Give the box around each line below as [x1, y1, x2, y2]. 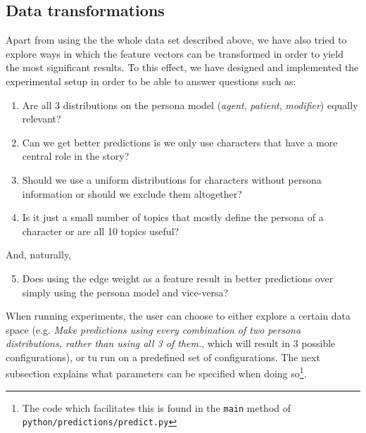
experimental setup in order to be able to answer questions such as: [6, 73, 296, 88]
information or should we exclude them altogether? [22, 186, 242, 201]
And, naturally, [6, 247, 72, 262]
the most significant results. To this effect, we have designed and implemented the [6, 60, 359, 75]
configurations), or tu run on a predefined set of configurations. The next [6, 349, 320, 364]
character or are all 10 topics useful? [22, 223, 179, 238]
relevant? [22, 111, 61, 126]
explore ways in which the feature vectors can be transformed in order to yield [6, 46, 343, 61]
